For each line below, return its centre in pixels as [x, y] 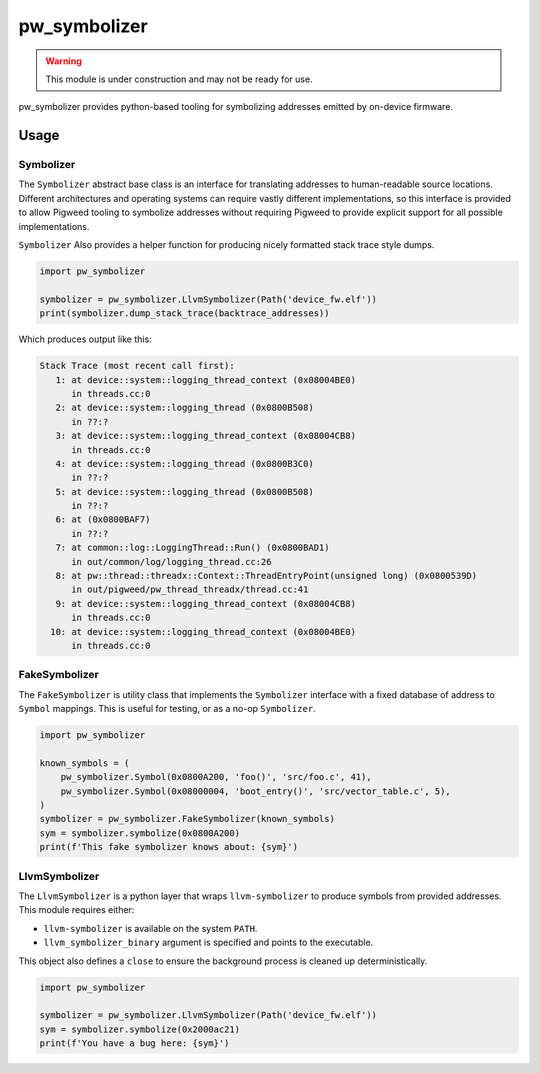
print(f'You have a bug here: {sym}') [134, 1043]
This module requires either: [76, 910]
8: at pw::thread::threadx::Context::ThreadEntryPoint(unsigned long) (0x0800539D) [266, 576]
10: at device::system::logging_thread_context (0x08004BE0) [203, 631]
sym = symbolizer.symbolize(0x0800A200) [139, 833]
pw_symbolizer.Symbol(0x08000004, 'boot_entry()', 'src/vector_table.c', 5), [256, 791]
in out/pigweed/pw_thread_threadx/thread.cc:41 [190, 589]
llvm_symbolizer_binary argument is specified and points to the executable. [208, 942]
